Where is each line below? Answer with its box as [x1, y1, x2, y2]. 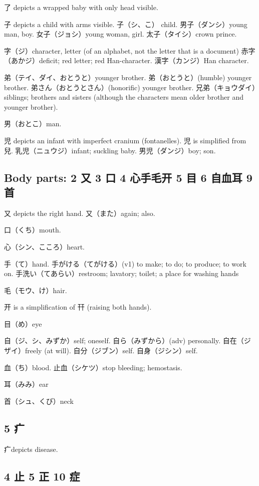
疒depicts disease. [4, 443, 58, 454]
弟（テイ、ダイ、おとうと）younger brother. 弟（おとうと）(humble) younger [4, 72, 252, 82]
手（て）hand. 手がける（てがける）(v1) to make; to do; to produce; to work [4, 258, 246, 269]
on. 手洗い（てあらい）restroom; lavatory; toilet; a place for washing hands [4, 268, 239, 279]
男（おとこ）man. [4, 118, 62, 129]
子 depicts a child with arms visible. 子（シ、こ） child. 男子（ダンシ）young [4, 19, 247, 29]
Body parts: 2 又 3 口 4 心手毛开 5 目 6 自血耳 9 [4, 169, 252, 185]
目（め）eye [4, 318, 42, 329]
